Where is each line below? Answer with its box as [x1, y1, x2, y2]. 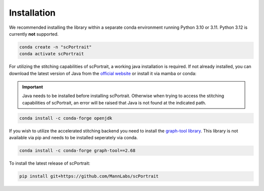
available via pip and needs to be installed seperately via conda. [9, 135, 138, 141]
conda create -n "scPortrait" [19, 44, 92, 50]
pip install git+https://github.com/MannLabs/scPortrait [19, 173, 159, 179]
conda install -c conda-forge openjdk [19, 115, 112, 121]
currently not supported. [9, 31, 59, 37]
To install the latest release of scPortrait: [9, 160, 90, 166]
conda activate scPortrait [19, 51, 84, 57]
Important [22, 84, 44, 90]
